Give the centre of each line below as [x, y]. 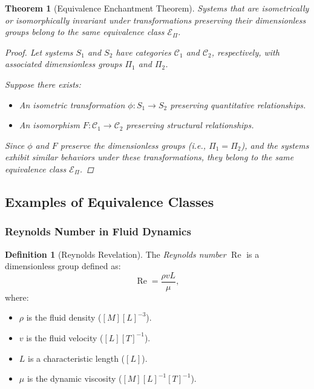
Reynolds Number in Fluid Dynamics [98, 231]
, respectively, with [245, 52]
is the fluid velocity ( [65, 337]
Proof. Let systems [39, 52]
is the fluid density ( [64, 317]
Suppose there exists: [43, 84]
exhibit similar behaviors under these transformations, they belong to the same [149, 157]
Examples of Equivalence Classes [110, 201]
